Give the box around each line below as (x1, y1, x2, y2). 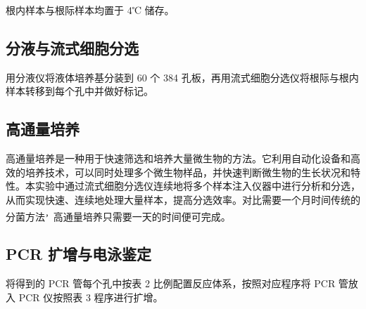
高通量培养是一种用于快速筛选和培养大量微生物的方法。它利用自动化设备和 (6, 151, 351, 166)
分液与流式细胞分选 (6, 37, 139, 58)
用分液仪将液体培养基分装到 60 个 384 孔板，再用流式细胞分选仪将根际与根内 (6, 70, 359, 84)
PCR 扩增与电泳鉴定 (6, 243, 152, 265)
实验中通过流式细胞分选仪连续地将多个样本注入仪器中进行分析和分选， (34, 178, 360, 193)
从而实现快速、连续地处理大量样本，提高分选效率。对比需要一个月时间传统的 (6, 192, 360, 206)
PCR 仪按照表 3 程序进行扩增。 (18, 289, 163, 304)
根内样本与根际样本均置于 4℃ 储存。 (6, 3, 175, 17)
